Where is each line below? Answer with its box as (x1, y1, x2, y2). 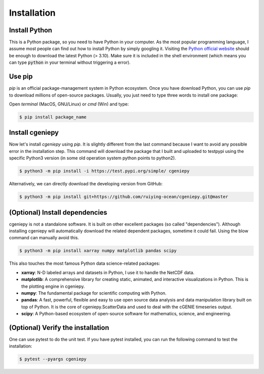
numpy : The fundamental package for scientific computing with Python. (21, 290, 167, 296)
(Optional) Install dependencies (9, 208, 108, 217)
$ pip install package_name (19, 114, 87, 120)
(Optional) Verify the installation (9, 324, 110, 332)
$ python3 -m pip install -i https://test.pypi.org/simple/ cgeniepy (19, 168, 190, 174)
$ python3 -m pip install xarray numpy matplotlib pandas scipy (19, 248, 177, 253)
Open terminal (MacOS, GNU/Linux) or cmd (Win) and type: (9, 101, 129, 107)
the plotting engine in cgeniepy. (21, 283, 85, 289)
